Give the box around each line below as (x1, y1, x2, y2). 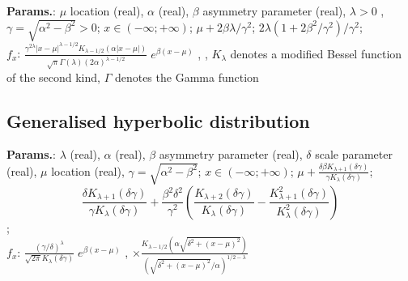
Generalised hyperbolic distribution (6, 108, 310, 133)
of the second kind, (6, 68, 100, 85)
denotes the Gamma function (114, 68, 259, 85)
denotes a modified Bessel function (230, 45, 402, 62)
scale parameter (315, 146, 393, 163)
